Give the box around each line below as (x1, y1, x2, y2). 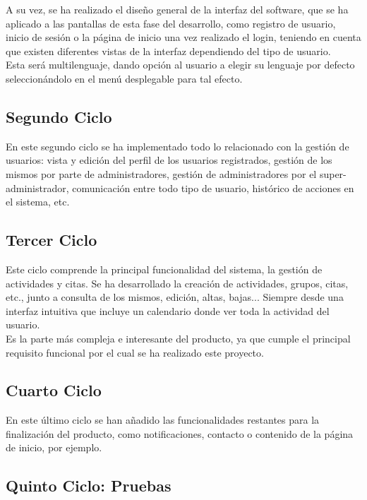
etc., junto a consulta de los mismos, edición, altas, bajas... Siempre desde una (6, 290, 344, 304)
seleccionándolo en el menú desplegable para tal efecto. (6, 71, 243, 85)
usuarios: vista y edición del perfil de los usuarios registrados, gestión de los (6, 153, 332, 167)
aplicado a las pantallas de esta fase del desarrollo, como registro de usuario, (6, 16, 336, 30)
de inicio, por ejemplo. (6, 440, 102, 455)
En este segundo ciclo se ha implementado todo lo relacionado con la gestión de (6, 138, 349, 153)
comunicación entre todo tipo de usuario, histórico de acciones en (72, 180, 354, 195)
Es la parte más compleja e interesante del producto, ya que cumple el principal (6, 331, 351, 345)
